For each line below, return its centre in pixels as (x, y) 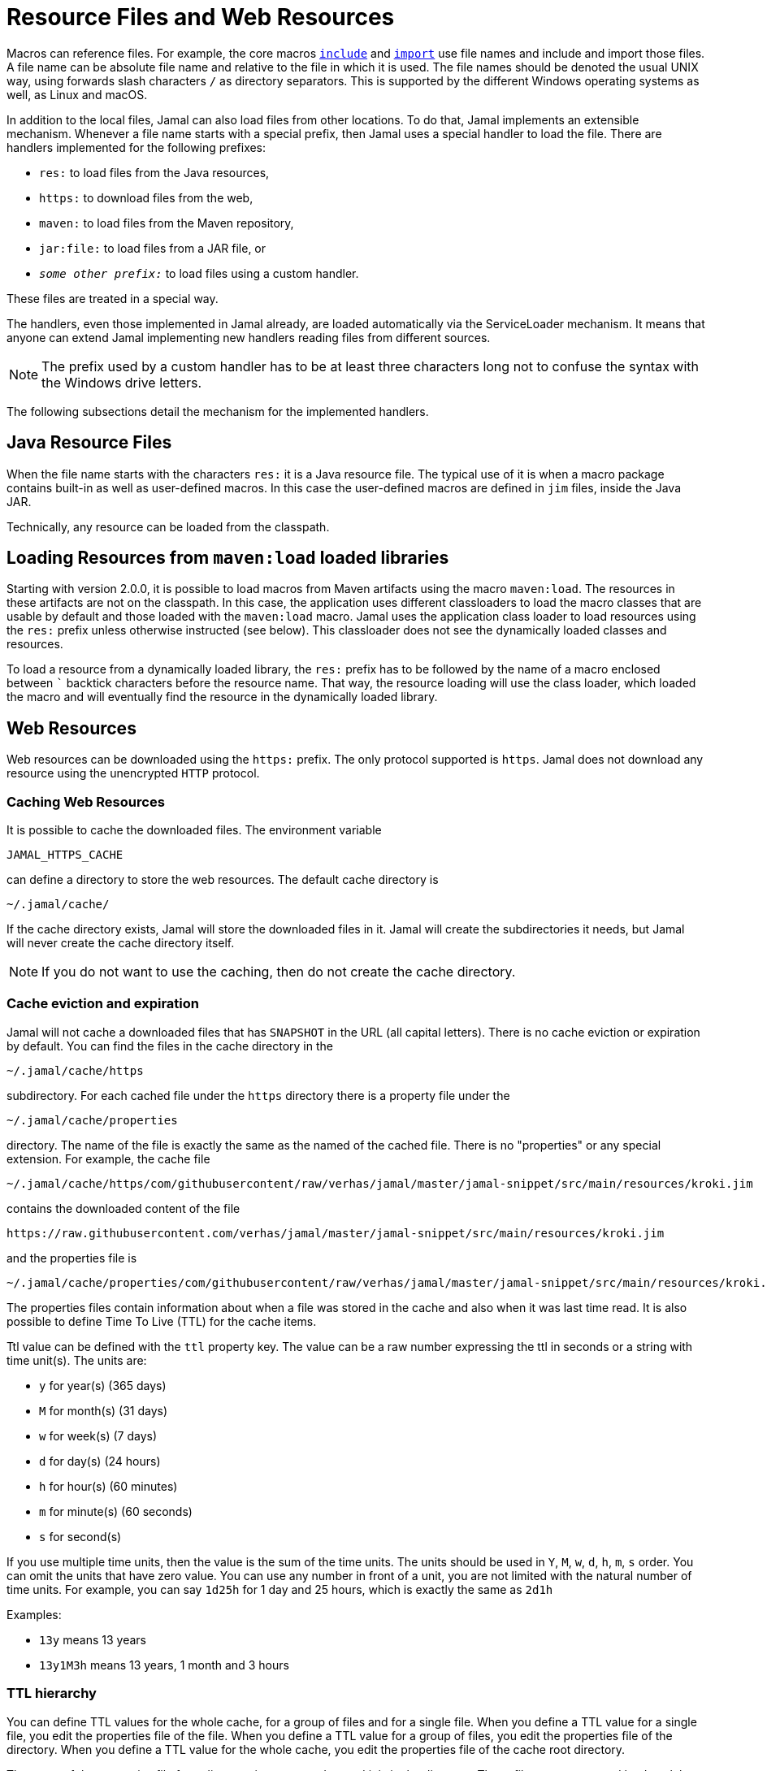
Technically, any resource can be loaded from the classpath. (168, 526)
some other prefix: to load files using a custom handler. (199, 273)
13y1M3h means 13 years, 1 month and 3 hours (164, 1665)
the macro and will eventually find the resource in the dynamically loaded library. (222, 697)
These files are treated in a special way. (113, 298)
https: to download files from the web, (146, 197)
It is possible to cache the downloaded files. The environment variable (194, 830)
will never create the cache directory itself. (121, 943)
